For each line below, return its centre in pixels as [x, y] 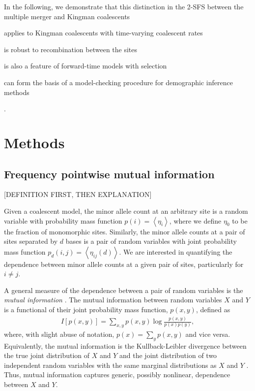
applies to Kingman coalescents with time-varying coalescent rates [103, 33]
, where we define [195, 220]
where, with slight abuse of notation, [59, 334]
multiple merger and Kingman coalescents [67, 16]
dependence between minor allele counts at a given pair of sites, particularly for [124, 264]
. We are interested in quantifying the [176, 251]
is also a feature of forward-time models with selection [85, 66]
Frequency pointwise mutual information [109, 174]
